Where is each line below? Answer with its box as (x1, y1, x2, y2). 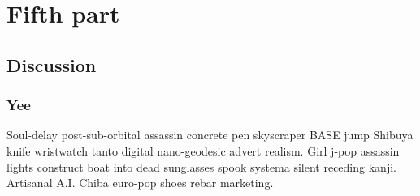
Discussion (6, 52, 97, 77)
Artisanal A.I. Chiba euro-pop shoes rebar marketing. (6, 174, 274, 191)
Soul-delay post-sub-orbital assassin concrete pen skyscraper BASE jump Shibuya (6, 126, 414, 143)
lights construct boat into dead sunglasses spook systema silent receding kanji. (6, 158, 396, 175)
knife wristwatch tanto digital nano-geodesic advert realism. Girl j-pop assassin (6, 142, 400, 159)
